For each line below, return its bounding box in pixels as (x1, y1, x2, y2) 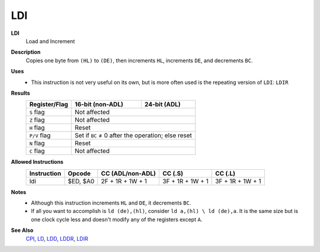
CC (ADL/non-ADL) (101, 169, 156, 177)
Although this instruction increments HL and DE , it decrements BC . (31, 199, 191, 206)
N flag (29, 139, 45, 147)
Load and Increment (25, 37, 75, 44)
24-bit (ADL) (144, 101, 181, 109)
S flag (29, 108, 45, 117)
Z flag (29, 116, 45, 124)
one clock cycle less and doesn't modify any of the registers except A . (31, 216, 203, 223)
